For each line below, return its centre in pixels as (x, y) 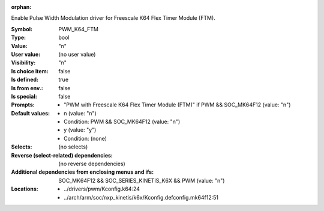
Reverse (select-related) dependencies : (62, 155)
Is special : (24, 96)
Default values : (31, 113)
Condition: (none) (85, 138)
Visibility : (23, 63)
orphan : (21, 7)
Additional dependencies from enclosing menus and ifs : (82, 172)
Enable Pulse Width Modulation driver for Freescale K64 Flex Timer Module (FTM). (113, 18)
